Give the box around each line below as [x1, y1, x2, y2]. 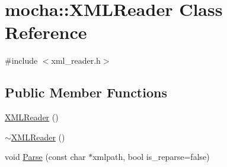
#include [5, 54, 38, 67]
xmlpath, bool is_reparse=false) [92, 150, 210, 163]
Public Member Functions [5, 83, 167, 101]
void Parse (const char [5, 150, 86, 163]
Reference [5, 20, 87, 44]
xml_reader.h [51, 54, 101, 67]
